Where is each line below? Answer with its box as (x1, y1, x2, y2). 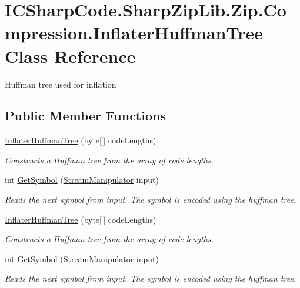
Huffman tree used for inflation (5, 78, 116, 90)
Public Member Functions (5, 106, 166, 125)
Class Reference (5, 43, 136, 68)
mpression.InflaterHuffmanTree (5, 21, 263, 45)
